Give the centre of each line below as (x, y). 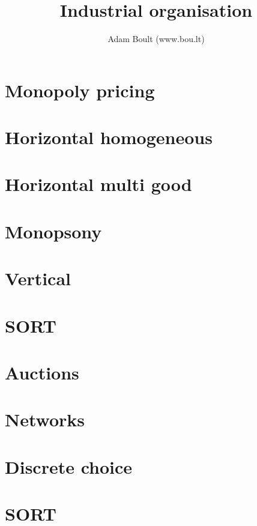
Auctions (42, 372)
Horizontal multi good (98, 184)
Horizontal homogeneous (109, 137)
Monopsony (53, 231)
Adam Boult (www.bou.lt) (156, 39)
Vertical (38, 278)
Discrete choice (69, 466)
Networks (45, 419)
